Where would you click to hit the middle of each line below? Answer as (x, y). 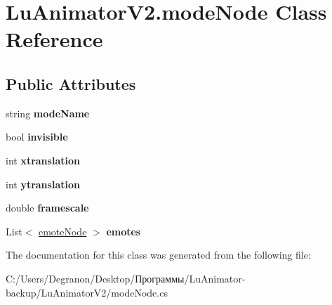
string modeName (48, 113)
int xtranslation (43, 160)
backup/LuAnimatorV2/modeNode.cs (87, 292)
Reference (54, 39)
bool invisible (37, 137)
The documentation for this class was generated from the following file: (158, 255)
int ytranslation (43, 184)
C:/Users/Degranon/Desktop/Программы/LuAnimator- (126, 278)
